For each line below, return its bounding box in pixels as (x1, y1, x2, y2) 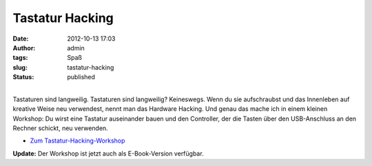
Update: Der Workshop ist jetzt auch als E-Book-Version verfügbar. (12, 149, 204, 158)
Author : (12, 43, 36, 52)
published (67, 73, 96, 81)
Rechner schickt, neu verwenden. (12, 124, 108, 132)
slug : (12, 63, 28, 72)
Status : (12, 73, 34, 81)
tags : (12, 54, 28, 62)
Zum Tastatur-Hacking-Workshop (30, 136, 125, 145)
